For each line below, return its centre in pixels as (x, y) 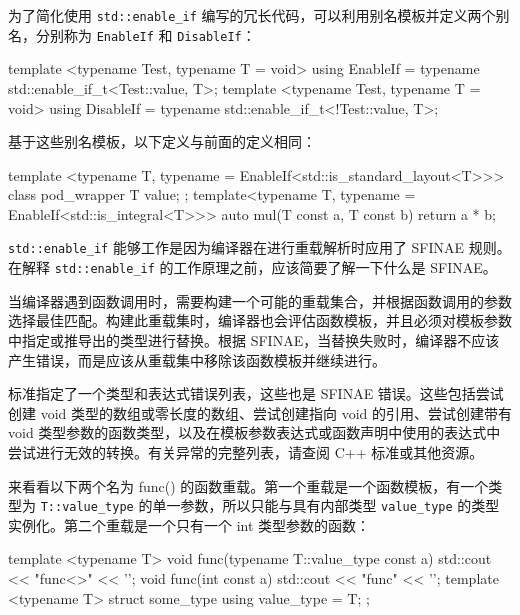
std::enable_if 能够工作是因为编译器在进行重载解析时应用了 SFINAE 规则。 (259, 247)
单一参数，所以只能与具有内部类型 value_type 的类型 (326, 505)
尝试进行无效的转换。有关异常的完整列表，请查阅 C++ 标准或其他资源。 (246, 451)
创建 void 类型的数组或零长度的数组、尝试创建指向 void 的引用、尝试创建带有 (260, 412)
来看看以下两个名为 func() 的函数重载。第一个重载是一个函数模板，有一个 (248, 485)
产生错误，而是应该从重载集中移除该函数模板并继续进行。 (197, 359)
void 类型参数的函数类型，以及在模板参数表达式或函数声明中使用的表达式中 (254, 432)
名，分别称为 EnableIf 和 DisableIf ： (132, 34)
